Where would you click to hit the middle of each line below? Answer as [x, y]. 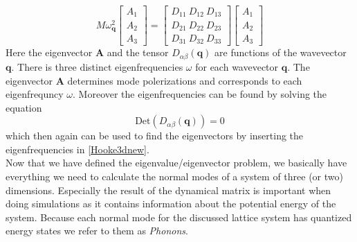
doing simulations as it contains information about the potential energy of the [171, 204]
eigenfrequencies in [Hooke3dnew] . [77, 149]
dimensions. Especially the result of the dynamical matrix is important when [168, 190]
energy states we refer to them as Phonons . [97, 231]
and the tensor [138, 52]
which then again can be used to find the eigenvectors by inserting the [155, 136]
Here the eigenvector [49, 52]
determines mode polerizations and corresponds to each [185, 80]
